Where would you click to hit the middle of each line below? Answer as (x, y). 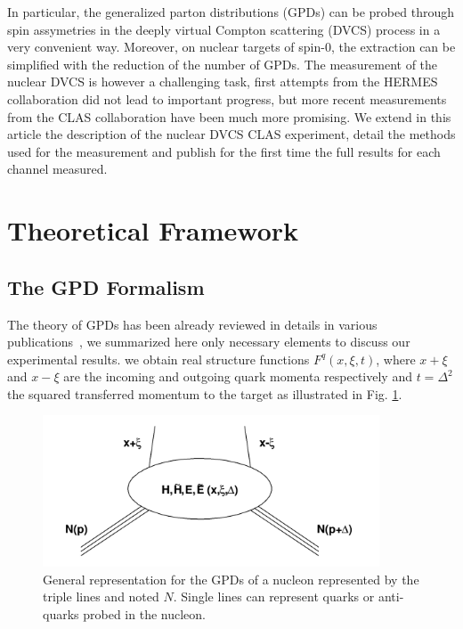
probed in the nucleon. (144, 614)
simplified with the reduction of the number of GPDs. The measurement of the (223, 64)
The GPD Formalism (106, 286)
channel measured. (57, 169)
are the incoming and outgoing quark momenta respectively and (238, 376)
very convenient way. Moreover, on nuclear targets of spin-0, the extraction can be (231, 47)
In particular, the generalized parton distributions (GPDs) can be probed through (231, 12)
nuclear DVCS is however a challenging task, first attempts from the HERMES (223, 82)
